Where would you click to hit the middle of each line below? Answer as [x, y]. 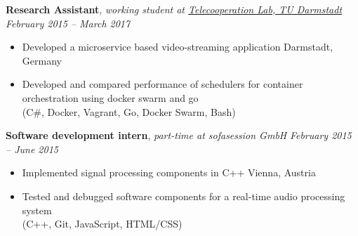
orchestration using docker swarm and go [110, 97]
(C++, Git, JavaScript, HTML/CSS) [102, 224]
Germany [42, 60]
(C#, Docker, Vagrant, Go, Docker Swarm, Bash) [129, 111]
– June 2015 [32, 149]
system [37, 210]
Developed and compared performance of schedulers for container [163, 84]
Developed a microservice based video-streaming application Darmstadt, [178, 47]
